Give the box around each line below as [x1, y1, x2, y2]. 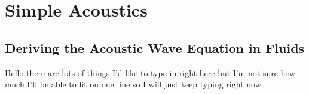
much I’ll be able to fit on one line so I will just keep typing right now [5, 78, 261, 90]
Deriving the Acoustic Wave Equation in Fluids [5, 38, 305, 57]
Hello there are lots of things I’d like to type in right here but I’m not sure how [5, 66, 296, 79]
